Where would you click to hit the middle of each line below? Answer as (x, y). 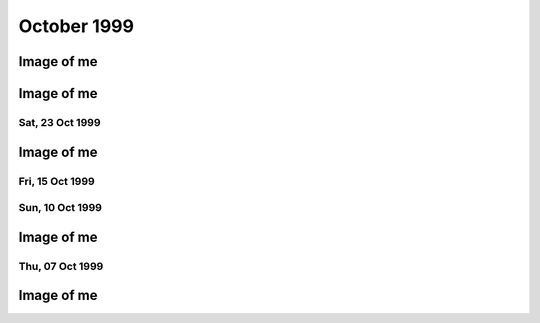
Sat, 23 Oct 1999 (59, 122)
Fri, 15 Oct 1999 (56, 181)
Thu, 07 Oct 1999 (61, 266)
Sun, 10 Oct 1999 (60, 208)
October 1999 (76, 26)
